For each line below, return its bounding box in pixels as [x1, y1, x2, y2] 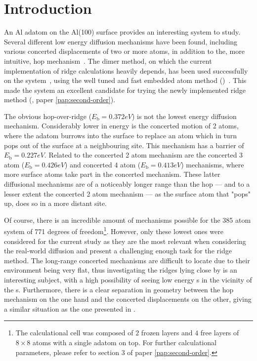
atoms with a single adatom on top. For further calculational [33, 337, 216, 347]
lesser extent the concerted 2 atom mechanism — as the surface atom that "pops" [4, 188, 251, 199]
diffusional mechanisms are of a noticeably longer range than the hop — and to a [4, 179, 250, 189]
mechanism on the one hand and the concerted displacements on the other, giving [4, 294, 252, 304]
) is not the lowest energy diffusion [131, 111, 237, 121]
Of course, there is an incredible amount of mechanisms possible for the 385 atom [4, 214, 251, 225]
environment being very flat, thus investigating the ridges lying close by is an [4, 265, 237, 275]
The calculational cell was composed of [15, 327, 133, 338]
